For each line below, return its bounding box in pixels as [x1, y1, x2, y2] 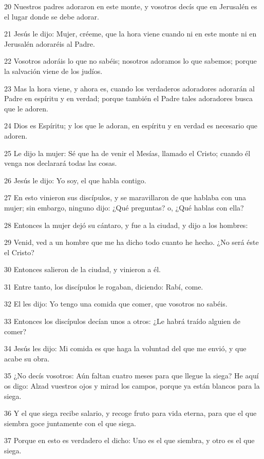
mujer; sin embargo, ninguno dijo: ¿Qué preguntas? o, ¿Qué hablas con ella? [4, 202, 244, 213]
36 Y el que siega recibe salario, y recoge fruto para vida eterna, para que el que [4, 408, 257, 418]
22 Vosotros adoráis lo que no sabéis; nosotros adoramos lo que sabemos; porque [4, 55, 257, 66]
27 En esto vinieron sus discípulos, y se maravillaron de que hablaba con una [4, 192, 246, 203]
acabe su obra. [4, 353, 50, 364]
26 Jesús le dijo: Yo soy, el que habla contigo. [4, 175, 146, 185]
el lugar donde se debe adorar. [4, 11, 99, 22]
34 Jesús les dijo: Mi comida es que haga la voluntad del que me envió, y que [4, 343, 247, 354]
